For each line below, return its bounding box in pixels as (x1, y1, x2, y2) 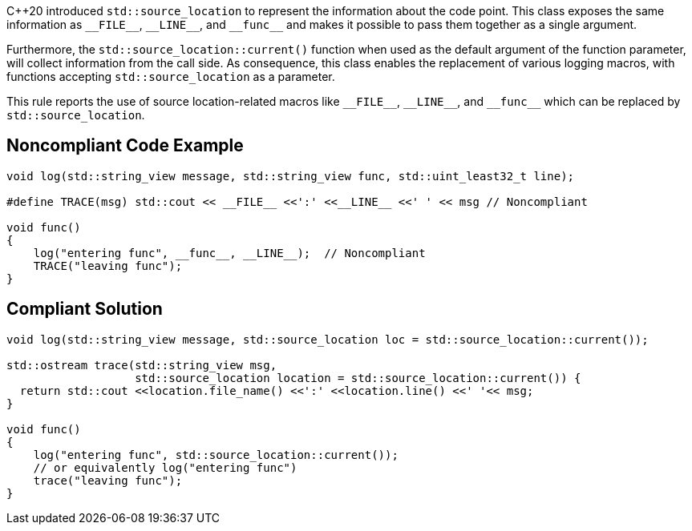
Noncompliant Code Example (6, 135, 244, 156)
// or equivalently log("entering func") (33, 461, 297, 474)
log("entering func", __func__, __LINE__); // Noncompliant (33, 246, 426, 259)
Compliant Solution (6, 299, 163, 320)
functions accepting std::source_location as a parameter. (6, 70, 335, 83)
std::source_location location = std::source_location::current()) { (135, 371, 581, 384)
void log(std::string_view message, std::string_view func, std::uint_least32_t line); (6, 169, 575, 183)
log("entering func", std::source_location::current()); (33, 448, 399, 461)
